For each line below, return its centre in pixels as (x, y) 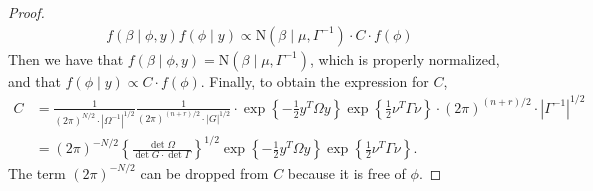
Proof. (26, 12)
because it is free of (346, 172)
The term (37, 172)
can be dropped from (204, 172)
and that (34, 80)
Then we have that (66, 58)
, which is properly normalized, (405, 58)
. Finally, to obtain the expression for (314, 80)
